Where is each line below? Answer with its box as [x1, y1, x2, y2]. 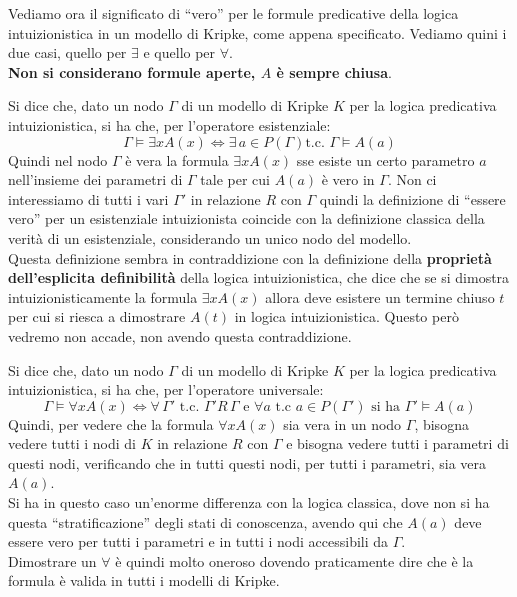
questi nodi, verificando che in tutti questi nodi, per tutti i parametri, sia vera [8, 452, 487, 473]
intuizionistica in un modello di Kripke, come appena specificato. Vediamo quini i [8, 22, 507, 43]
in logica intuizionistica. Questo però [234, 306, 459, 327]
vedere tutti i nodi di [8, 433, 137, 454]
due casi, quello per [8, 42, 127, 63]
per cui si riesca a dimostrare [8, 306, 186, 327]
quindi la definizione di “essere [319, 188, 506, 209]
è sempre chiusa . [276, 61, 392, 82]
